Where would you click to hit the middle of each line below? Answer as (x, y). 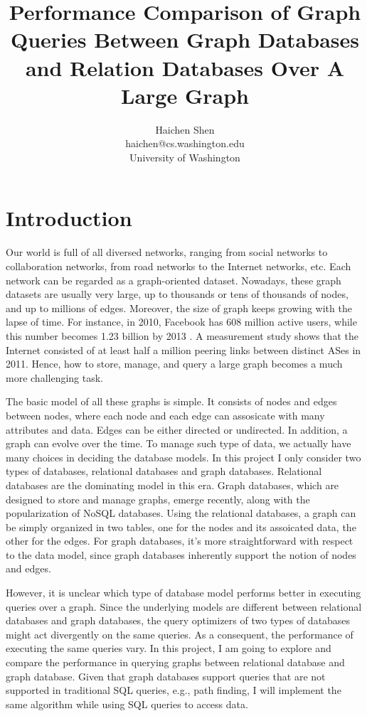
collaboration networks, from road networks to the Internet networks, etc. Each (179, 266)
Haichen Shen (185, 129)
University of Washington (185, 157)
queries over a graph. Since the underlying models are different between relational (184, 606)
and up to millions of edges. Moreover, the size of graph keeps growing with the (179, 308)
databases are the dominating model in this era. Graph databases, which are (172, 485)
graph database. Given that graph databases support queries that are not (166, 676)
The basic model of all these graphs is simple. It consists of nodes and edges (171, 401)
